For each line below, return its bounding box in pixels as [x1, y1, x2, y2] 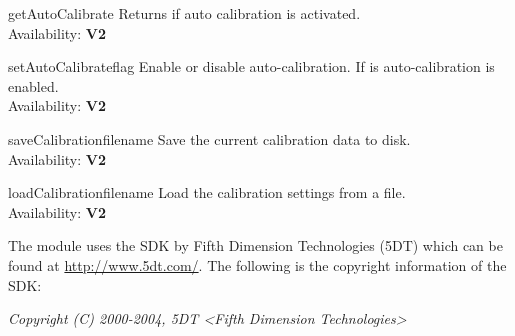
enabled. [8, 75, 59, 96]
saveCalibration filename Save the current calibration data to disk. [8, 128, 411, 149]
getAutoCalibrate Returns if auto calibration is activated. [8, 3, 361, 23]
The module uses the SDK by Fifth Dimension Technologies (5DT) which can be [8, 235, 503, 256]
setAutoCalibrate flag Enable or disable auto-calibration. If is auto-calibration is [8, 56, 495, 77]
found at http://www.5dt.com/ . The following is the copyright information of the [8, 254, 507, 275]
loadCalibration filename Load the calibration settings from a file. [8, 182, 406, 203]
